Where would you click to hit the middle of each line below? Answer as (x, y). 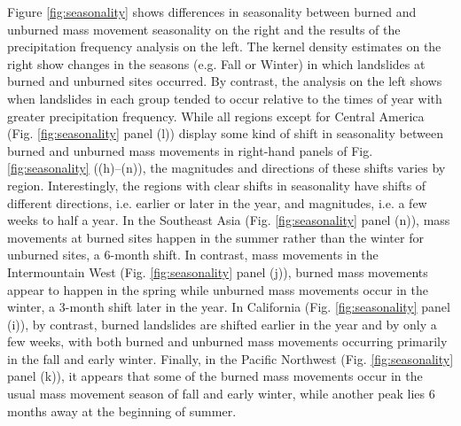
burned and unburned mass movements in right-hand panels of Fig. (190, 150)
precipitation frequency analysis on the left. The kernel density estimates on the (224, 46)
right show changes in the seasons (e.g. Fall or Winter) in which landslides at (216, 63)
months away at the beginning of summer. (122, 411)
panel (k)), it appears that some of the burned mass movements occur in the (215, 376)
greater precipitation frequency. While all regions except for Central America (216, 116)
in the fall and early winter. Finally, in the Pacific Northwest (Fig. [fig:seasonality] (230, 358)
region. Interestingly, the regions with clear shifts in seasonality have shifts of (217, 185)
